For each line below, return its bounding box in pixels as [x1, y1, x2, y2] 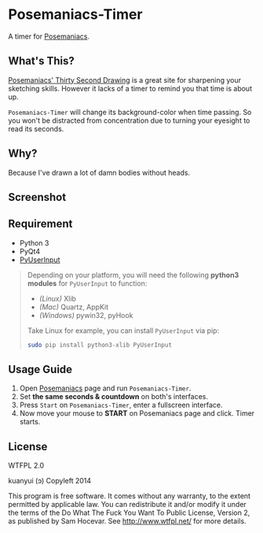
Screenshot [8, 191, 67, 204]
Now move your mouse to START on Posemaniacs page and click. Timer [19, 409, 255, 418]
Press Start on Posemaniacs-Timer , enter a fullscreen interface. [19, 400, 223, 410]
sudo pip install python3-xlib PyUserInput [27, 341, 173, 349]
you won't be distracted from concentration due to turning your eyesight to [8, 116, 250, 125]
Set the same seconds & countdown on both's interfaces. [19, 392, 208, 402]
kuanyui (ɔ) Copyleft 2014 [8, 476, 92, 486]
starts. [19, 417, 41, 427]
